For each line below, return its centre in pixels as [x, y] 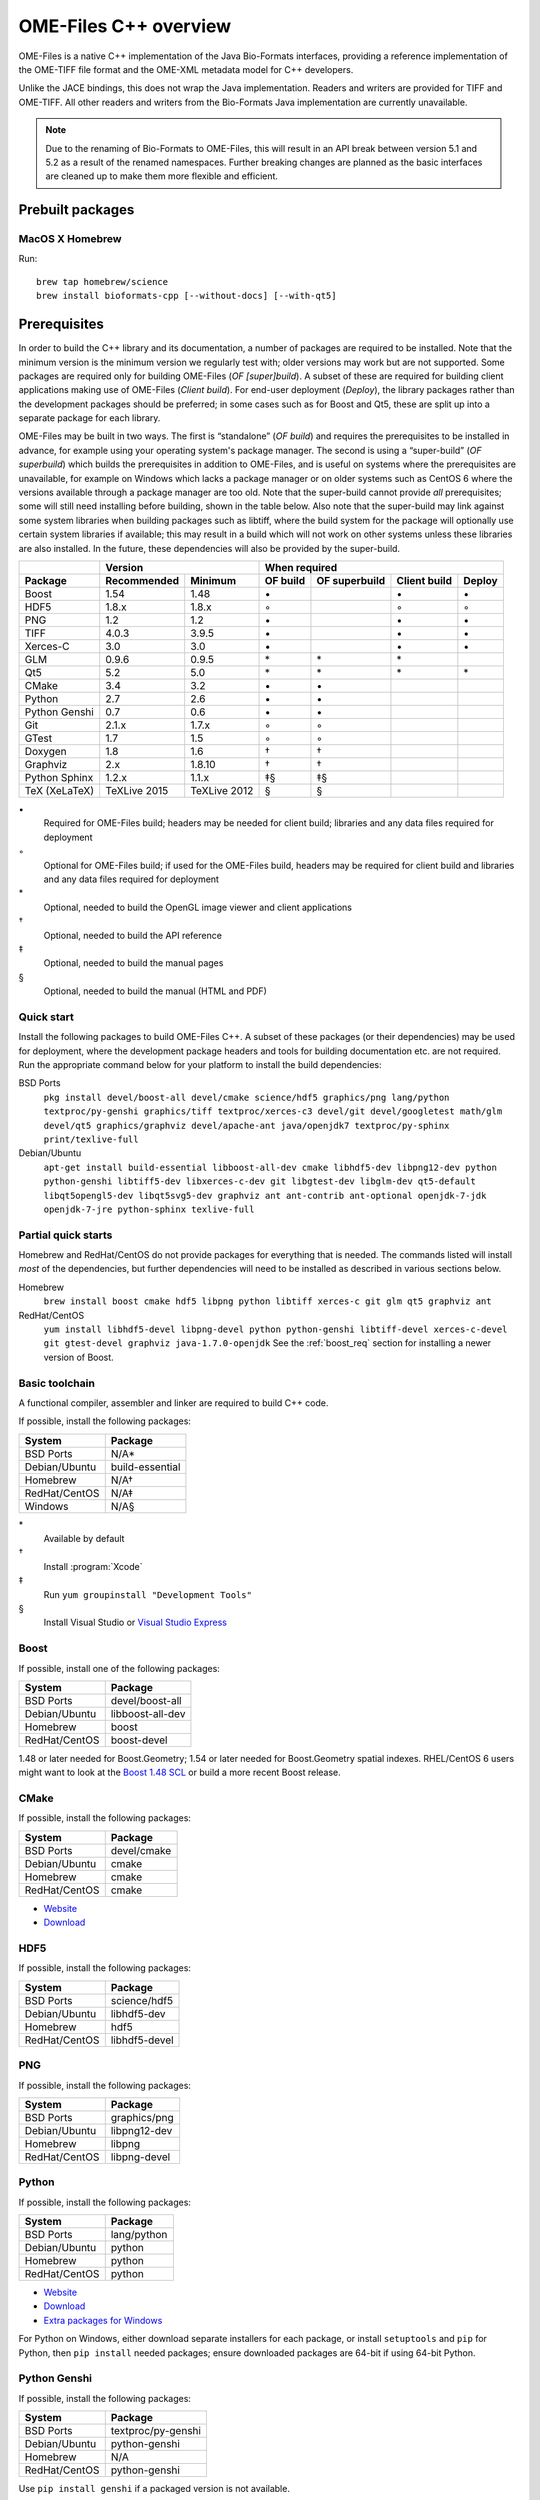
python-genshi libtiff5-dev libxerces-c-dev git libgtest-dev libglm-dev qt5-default [260, 1181]
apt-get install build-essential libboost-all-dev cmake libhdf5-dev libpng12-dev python [270, 1167]
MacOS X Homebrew [70, 239]
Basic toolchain [56, 1383]
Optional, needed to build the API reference [132, 935]
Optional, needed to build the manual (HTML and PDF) [155, 991]
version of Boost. [78, 1357]
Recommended [142, 580]
